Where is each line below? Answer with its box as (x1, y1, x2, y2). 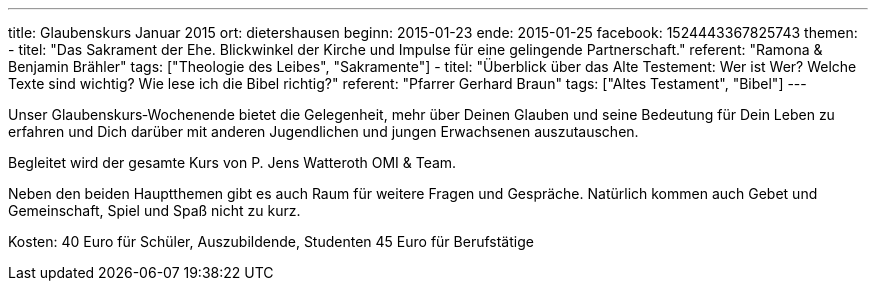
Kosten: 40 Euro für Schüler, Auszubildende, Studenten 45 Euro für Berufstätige (8, 233, 534, 250)
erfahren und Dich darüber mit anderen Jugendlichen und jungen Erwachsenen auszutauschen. (8, 123, 639, 140)
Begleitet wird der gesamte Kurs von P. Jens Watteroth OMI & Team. (8, 154, 457, 171)
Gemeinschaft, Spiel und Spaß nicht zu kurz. (8, 202, 301, 219)
